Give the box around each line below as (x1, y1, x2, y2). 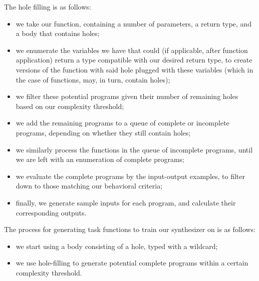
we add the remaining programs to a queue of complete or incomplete (16, 117, 229, 128)
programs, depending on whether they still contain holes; (16, 127, 191, 137)
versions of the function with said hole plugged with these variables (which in (16, 64, 253, 74)
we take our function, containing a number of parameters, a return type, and (16, 18, 251, 28)
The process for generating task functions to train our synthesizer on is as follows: (4, 224, 255, 234)
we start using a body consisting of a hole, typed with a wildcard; (16, 240, 218, 251)
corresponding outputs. (16, 207, 87, 217)
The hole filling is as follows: (4, 1, 91, 11)
